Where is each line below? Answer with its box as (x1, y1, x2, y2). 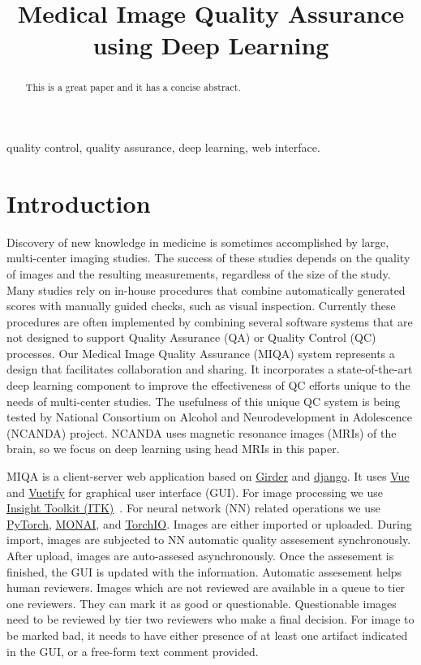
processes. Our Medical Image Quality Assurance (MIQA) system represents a (6, 344, 395, 361)
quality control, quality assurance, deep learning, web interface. (6, 139, 320, 156)
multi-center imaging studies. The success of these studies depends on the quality (6, 249, 410, 266)
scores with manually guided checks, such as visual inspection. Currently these (6, 297, 396, 314)
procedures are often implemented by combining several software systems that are (6, 313, 413, 330)
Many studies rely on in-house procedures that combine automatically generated (6, 281, 406, 298)
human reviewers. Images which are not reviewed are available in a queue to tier (6, 579, 406, 596)
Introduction (6, 186, 151, 219)
